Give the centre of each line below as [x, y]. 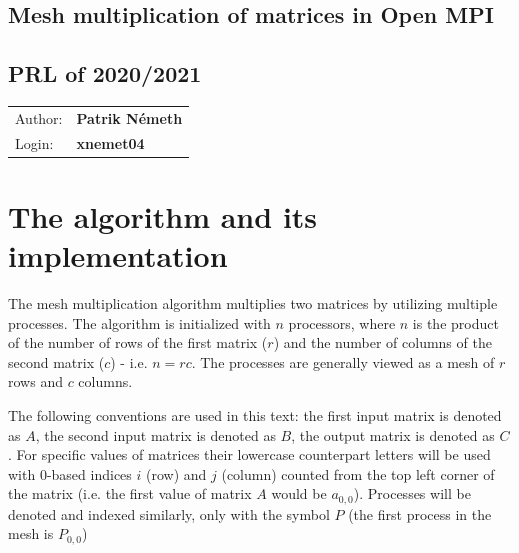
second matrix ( [56, 361]
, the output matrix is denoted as [393, 434]
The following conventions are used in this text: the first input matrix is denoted [255, 414]
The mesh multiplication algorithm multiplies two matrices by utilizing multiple [253, 302]
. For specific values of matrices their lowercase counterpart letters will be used [249, 454]
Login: [34, 142]
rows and [35, 381]
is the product [455, 322]
